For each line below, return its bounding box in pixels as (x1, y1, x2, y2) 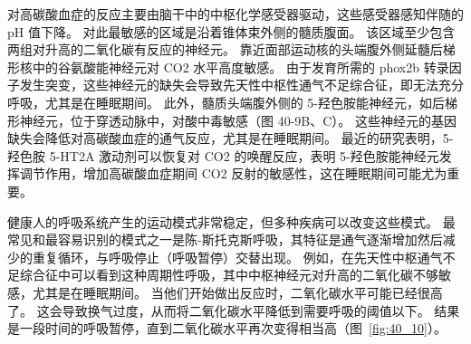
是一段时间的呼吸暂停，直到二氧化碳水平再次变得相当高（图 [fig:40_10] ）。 (7, 319, 447, 338)
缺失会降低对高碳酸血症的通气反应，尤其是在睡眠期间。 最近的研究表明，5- (7, 129, 454, 148)
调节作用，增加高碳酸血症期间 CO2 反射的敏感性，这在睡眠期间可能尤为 (19, 164, 447, 183)
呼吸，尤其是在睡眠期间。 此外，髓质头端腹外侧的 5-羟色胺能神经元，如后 (7, 92, 445, 111)
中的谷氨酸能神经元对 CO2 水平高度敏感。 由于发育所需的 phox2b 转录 (32, 57, 449, 76)
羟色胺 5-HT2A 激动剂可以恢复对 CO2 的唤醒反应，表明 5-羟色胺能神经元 (7, 146, 439, 165)
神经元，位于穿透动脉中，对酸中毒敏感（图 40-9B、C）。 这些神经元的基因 (19, 110, 457, 129)
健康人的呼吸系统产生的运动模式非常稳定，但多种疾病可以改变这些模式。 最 (7, 212, 456, 231)
